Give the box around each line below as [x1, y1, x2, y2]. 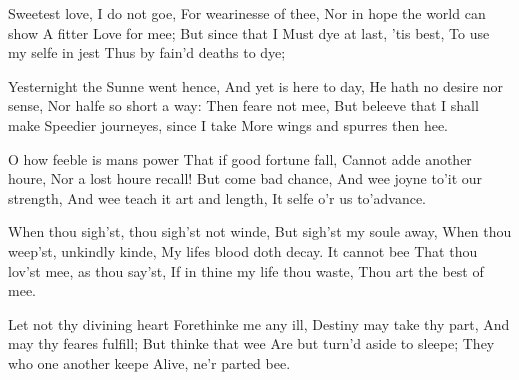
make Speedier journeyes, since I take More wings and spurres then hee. [8, 114, 448, 135]
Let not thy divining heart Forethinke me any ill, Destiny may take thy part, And [8, 313, 510, 334]
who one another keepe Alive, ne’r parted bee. [8, 352, 291, 373]
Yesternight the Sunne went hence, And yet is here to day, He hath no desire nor [8, 75, 504, 96]
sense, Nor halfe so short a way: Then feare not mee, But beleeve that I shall [8, 95, 479, 116]
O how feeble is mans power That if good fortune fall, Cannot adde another [8, 148, 472, 169]
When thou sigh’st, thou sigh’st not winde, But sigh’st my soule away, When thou [8, 221, 512, 242]
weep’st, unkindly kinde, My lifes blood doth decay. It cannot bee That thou [8, 240, 478, 261]
